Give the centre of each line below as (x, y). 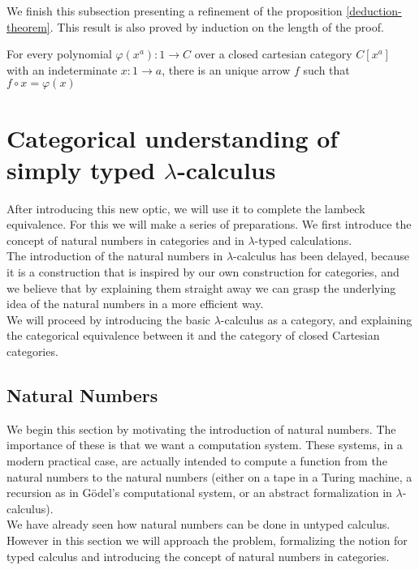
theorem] (28, 26)
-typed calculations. (303, 240)
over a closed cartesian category (273, 54)
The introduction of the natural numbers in (115, 256)
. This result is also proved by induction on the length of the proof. (217, 26)
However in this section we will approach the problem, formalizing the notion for (207, 540)
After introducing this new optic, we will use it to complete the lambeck (186, 208)
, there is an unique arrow (226, 69)
